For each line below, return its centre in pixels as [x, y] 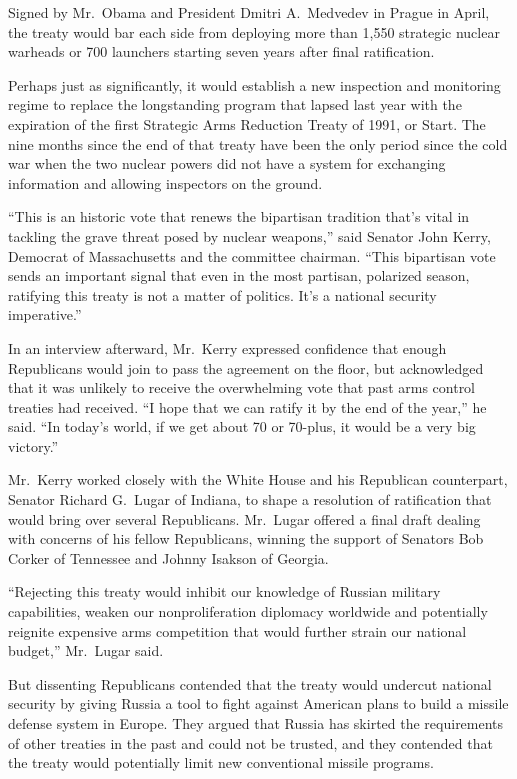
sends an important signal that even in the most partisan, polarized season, [239, 275]
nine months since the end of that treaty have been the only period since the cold [258, 143]
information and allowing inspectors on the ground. [165, 182]
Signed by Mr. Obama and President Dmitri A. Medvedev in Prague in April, [249, 12]
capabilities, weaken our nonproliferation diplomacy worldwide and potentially [248, 611]
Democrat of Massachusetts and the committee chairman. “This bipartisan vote [252, 255]
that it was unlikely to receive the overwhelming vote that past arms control [242, 387]
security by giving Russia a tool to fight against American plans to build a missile [258, 703]
